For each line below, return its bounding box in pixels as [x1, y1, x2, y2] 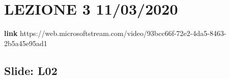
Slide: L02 [4, 62, 57, 78]
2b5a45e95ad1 [4, 37, 47, 48]
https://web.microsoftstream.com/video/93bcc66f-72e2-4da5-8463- [20, 28, 226, 38]
